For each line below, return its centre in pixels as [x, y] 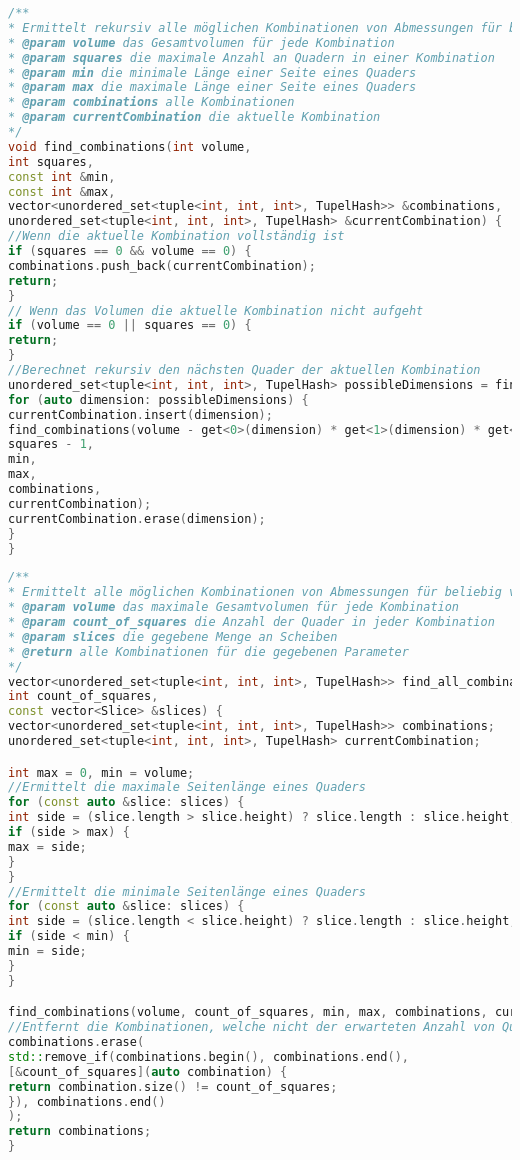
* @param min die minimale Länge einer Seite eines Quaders [212, 72]
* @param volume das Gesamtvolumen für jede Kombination [201, 42]
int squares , [51, 161]
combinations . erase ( [76, 1042]
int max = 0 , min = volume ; [101, 772]
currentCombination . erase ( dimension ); [137, 518]
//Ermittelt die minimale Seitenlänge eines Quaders [187, 891]
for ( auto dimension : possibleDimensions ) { [158, 399]
